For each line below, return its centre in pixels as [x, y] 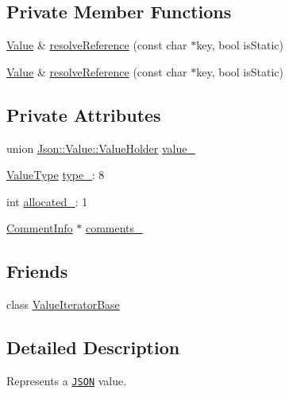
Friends [37, 271]
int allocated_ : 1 [47, 201]
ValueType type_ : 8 [56, 175]
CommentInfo [40, 228]
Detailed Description [93, 347]
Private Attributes [84, 114]
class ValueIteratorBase [63, 304]
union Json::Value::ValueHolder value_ [101, 148]
